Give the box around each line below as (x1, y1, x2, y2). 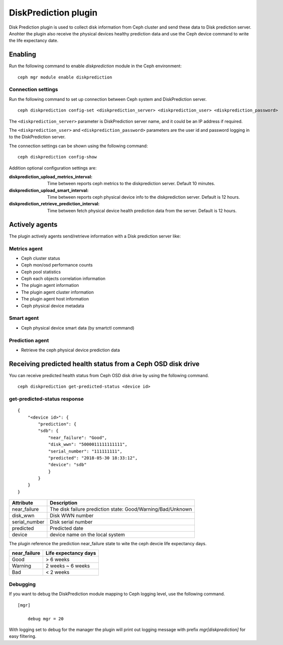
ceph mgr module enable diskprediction (17, 74, 112, 80)
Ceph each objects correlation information (21, 276, 106, 282)
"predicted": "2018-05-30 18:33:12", (48, 455, 138, 460)
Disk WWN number (49, 512, 94, 519)
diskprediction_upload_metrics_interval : (9, 173, 93, 179)
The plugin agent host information (21, 296, 89, 302)
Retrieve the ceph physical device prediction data (21, 347, 120, 353)
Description (49, 500, 78, 506)
